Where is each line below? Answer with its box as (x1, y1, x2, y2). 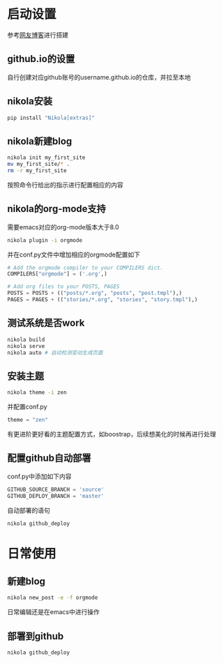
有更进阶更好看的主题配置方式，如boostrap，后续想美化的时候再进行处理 (7, 429, 217, 438)
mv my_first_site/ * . (7, 161, 70, 168)
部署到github (7, 630, 64, 642)
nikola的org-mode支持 (7, 203, 107, 215)
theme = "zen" (7, 416, 49, 424)
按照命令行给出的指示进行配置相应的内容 (7, 181, 123, 189)
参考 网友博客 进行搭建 (7, 31, 68, 39)
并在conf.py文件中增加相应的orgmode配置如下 (7, 250, 141, 259)
